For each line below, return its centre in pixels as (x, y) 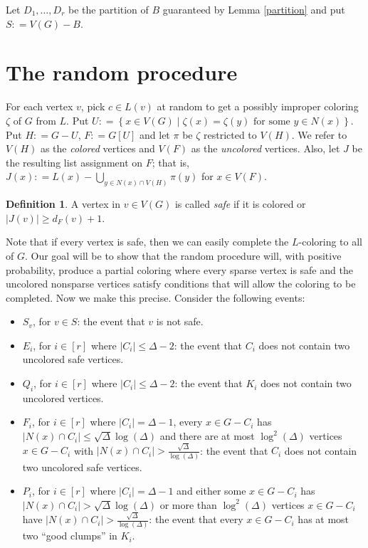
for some (272, 121)
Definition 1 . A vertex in (63, 204)
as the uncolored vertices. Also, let (266, 148)
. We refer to (319, 134)
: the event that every (196, 519)
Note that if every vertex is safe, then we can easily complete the (147, 242)
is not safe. (180, 321)
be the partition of (109, 9)
